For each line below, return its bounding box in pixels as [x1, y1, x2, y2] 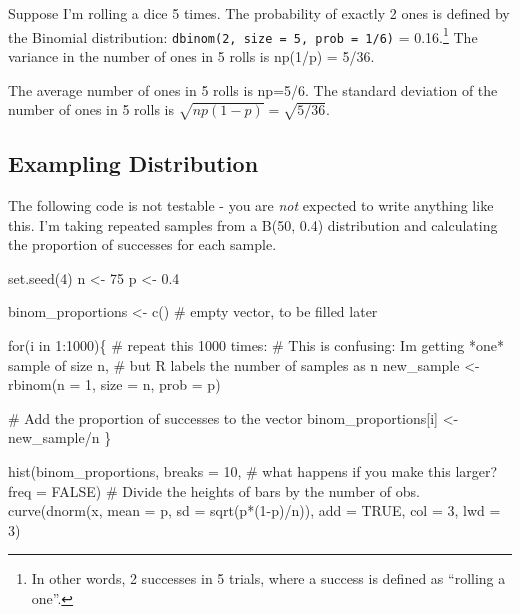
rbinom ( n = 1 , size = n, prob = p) [8, 374, 221, 395]
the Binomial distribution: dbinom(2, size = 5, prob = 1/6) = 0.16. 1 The [8, 23, 478, 47]
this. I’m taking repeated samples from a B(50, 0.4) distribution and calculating [8, 214, 498, 235]
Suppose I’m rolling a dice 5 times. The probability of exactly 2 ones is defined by [8, 3, 510, 23]
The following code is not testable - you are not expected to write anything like [8, 195, 494, 216]
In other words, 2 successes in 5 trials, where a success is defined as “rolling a [31, 568, 506, 589]
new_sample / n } [8, 427, 112, 448]
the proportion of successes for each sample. [8, 234, 277, 255]
